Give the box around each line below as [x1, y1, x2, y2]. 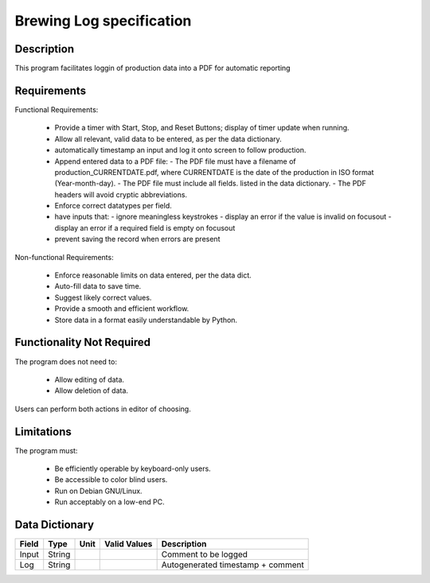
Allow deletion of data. [54, 386, 129, 395]
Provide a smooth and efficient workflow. [54, 304, 190, 313]
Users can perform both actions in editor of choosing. [14, 404, 191, 414]
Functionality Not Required [14, 336, 151, 349]
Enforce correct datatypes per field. [54, 201, 172, 211]
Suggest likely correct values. [54, 293, 152, 302]
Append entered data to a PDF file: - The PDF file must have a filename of [54, 156, 296, 166]
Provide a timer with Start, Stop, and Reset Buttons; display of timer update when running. [54, 123, 350, 133]
